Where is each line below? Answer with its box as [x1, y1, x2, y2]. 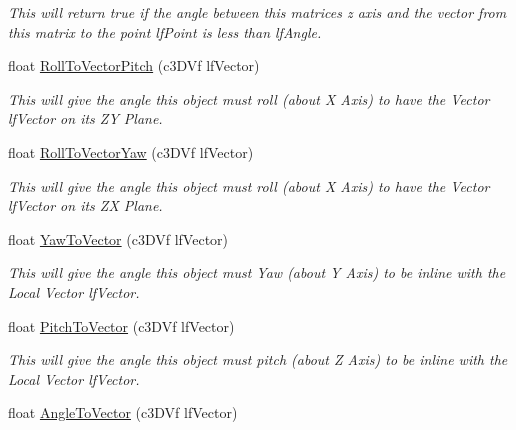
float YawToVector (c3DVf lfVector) [8, 228, 229, 249]
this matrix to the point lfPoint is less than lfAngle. [8, 21, 322, 42]
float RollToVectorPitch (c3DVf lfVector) [8, 55, 260, 76]
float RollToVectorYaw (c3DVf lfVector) [8, 141, 254, 162]
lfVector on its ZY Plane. [8, 108, 163, 129]
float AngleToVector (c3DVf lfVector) [8, 402, 238, 423]
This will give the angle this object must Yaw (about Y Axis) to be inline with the [8, 262, 506, 283]
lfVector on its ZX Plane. [8, 195, 163, 216]
